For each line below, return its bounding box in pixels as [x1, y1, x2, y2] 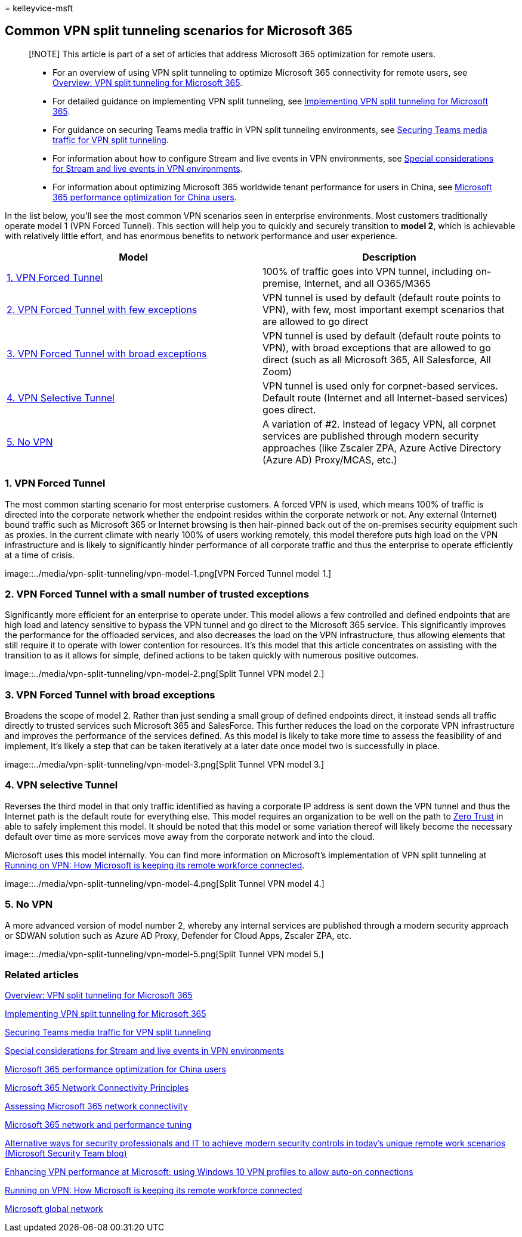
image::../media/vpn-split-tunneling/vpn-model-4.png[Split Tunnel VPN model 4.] [5, 878, 325, 889]
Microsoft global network [5, 1204, 103, 1214]
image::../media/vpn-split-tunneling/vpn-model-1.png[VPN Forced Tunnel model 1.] [5, 568, 332, 579]
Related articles [5, 968, 79, 981]
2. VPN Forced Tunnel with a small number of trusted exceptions [5, 587, 309, 600]
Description [362, 251, 416, 263]
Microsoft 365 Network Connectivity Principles [5, 1083, 189, 1093]
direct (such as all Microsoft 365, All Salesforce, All [262, 353, 491, 366]
